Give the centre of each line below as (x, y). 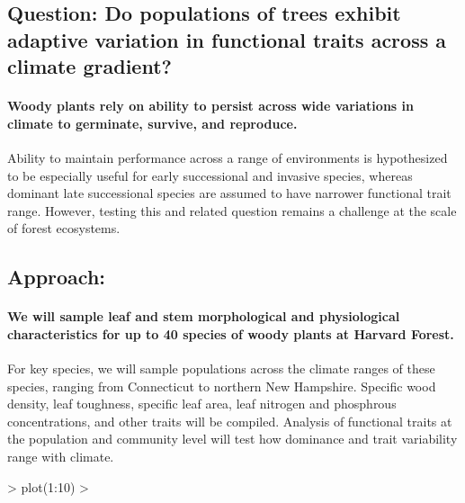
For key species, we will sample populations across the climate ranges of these (221, 368)
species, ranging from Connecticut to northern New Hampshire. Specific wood (222, 386)
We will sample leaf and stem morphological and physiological (204, 316)
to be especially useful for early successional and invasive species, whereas (210, 175)
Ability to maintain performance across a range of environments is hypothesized (228, 157)
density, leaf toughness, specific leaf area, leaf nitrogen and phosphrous (202, 404)
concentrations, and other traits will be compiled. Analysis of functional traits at (230, 421)
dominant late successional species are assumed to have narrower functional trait (229, 193)
